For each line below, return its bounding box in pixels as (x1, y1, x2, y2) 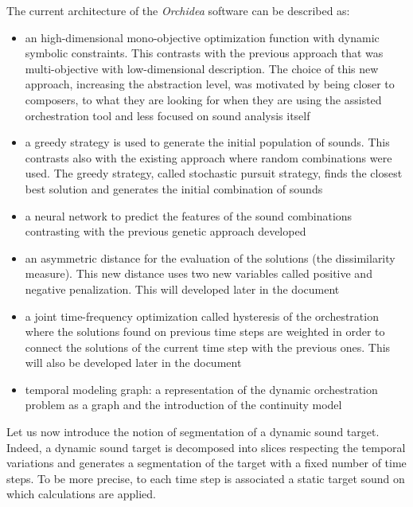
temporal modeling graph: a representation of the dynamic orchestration (25, 380, 378, 397)
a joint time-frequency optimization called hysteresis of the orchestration (25, 307, 379, 324)
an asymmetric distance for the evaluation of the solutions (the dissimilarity (25, 249, 395, 266)
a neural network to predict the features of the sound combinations (25, 207, 353, 224)
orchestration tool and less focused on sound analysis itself (25, 107, 310, 123)
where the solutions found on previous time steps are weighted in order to (25, 323, 385, 340)
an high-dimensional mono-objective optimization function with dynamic (25, 29, 380, 45)
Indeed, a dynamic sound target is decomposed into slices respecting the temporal (6, 439, 406, 455)
